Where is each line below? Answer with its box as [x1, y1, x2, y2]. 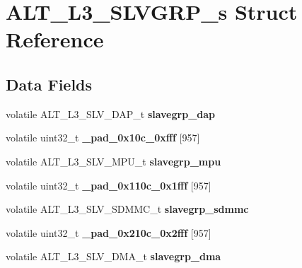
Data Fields [6, 73, 93, 95]
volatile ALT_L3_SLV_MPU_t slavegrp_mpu [6, 153, 221, 168]
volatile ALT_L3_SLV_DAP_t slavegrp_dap [6, 106, 216, 121]
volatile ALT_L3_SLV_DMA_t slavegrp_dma [6, 249, 221, 264]
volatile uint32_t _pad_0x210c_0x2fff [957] [6, 225, 211, 240]
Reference [6, 25, 104, 54]
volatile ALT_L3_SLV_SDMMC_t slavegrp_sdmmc [6, 202, 249, 216]
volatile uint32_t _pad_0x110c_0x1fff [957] [6, 177, 211, 192]
